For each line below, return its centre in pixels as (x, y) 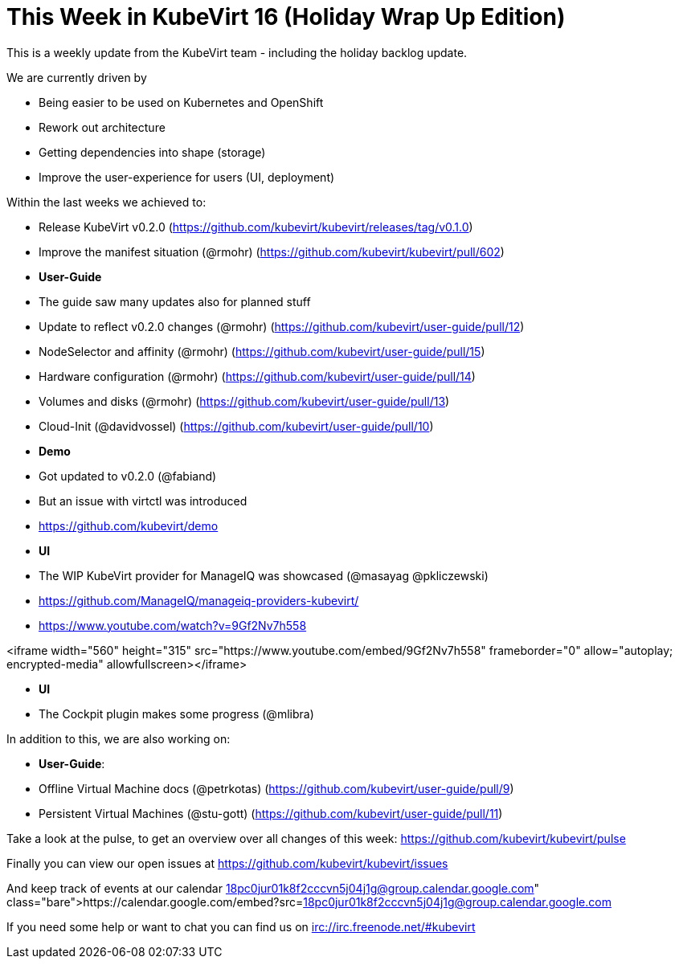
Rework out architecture (102, 127)
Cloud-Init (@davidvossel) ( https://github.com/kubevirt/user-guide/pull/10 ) (236, 426)
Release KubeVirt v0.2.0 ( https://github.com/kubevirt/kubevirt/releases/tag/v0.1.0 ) (256, 227)
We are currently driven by (77, 77)
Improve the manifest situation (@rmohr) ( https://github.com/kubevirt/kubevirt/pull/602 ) (272, 251)
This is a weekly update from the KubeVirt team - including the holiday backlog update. (237, 52)
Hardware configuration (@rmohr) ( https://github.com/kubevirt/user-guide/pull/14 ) (257, 376)
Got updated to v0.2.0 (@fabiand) (128, 476)
